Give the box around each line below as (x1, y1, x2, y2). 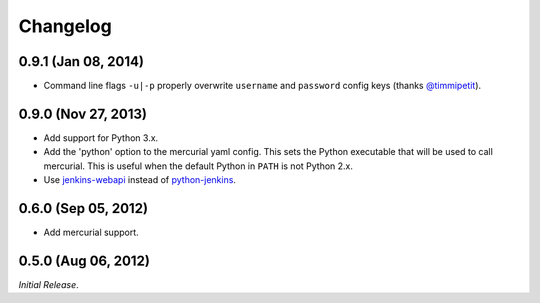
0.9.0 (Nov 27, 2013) (18, 105, 147, 122)
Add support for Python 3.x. (43, 131, 159, 144)
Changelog (18, 15, 112, 37)
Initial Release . (18, 278, 79, 290)
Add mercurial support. (43, 226, 139, 239)
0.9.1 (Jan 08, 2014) (18, 53, 145, 70)
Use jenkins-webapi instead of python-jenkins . (43, 174, 237, 186)
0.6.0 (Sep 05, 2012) (18, 200, 149, 217)
